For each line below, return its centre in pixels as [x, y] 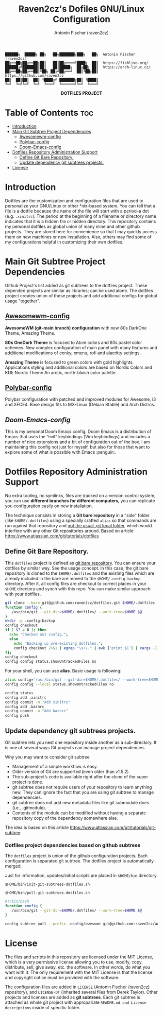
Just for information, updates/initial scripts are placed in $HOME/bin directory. [81, 876]
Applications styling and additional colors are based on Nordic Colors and [79, 367]
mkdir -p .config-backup [30, 621]
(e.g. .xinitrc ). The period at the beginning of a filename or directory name [81, 216]
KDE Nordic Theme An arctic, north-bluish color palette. [61, 372]
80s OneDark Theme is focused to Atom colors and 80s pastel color [73, 342]
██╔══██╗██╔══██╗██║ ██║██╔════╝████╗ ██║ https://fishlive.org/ [77, 63]
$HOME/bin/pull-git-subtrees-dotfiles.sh [48, 893]
